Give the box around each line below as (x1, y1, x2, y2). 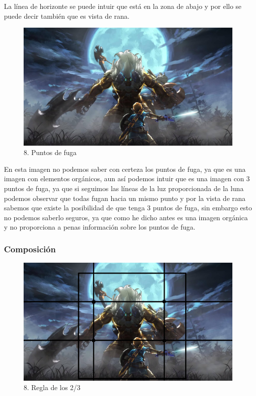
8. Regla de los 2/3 (24, 382, 81, 393)
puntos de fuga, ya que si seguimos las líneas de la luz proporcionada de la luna (4, 183, 244, 194)
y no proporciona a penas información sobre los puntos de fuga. (4, 222, 195, 232)
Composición (4, 242, 56, 255)
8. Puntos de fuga (24, 147, 77, 158)
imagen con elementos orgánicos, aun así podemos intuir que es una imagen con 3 (4, 173, 250, 184)
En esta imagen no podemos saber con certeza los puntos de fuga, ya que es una (4, 163, 246, 174)
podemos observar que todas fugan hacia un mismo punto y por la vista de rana (4, 193, 246, 203)
